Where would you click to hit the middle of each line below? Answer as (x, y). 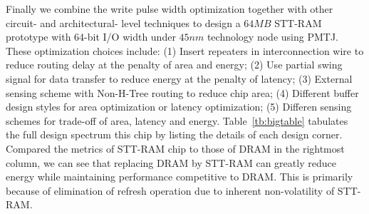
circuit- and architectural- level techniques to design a (123, 22)
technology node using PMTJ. (272, 37)
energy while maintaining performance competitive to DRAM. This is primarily (180, 177)
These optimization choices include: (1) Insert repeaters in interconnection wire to (185, 50)
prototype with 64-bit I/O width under (91, 37)
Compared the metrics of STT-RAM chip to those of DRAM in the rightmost (175, 148)
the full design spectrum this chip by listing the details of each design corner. (174, 134)
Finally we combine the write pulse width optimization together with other (170, 9)
